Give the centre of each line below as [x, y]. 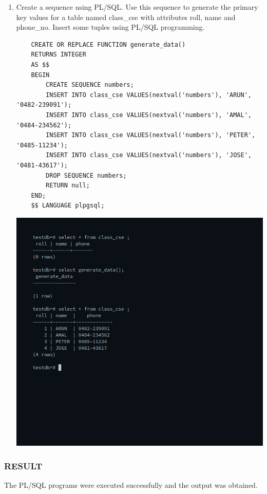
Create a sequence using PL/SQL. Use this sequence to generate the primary [137, 7]
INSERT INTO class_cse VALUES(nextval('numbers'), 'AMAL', [149, 115]
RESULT [23, 465]
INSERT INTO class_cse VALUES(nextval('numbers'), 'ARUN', [149, 95]
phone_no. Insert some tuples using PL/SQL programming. [110, 27]
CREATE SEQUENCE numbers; [90, 85]
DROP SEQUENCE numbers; [86, 175]
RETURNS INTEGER [59, 55]
